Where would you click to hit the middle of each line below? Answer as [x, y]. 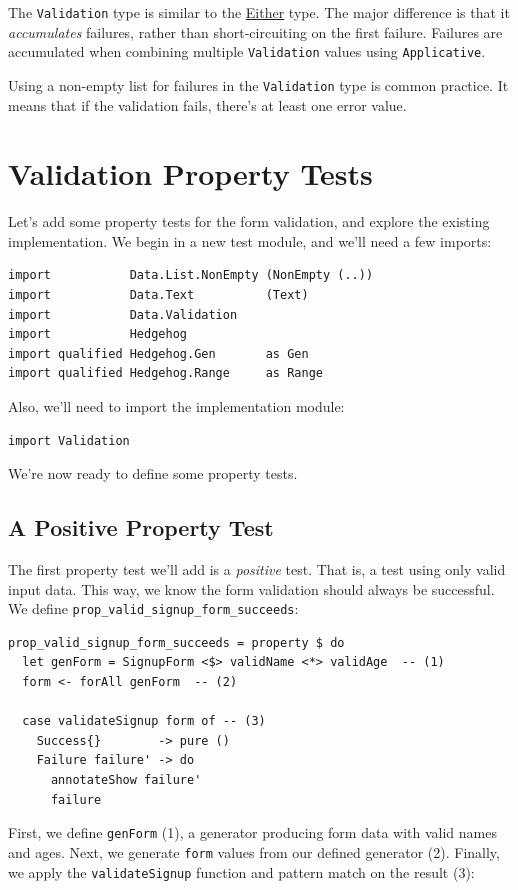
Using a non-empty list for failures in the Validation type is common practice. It [258, 84]
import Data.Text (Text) [158, 295]
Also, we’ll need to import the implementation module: [176, 406]
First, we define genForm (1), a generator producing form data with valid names [252, 832]
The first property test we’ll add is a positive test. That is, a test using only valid [257, 569]
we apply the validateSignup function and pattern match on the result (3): [241, 871]
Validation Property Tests [190, 173]
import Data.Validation [123, 314]
